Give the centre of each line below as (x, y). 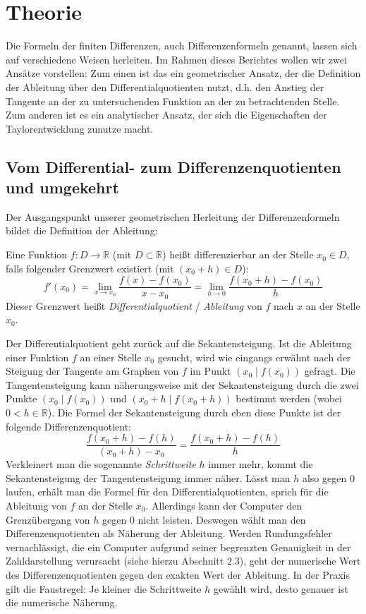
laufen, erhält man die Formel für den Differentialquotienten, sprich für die (167, 492)
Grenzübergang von (48, 519)
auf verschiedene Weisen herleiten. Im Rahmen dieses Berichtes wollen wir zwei (176, 59)
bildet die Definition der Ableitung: (82, 230)
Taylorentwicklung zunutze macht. (80, 128)
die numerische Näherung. (62, 602)
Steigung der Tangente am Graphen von (92, 371)
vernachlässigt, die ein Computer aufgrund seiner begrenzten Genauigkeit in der (178, 547)
